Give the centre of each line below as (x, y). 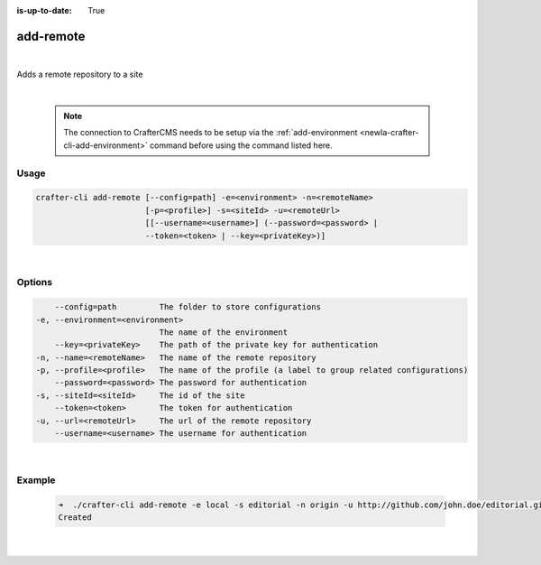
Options (35, 282)
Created (75, 517)
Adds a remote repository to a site (80, 74)
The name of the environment (224, 332)
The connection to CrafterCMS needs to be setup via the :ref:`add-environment (211, 133)
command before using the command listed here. (241, 145)
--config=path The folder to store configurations (188, 307)
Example (36, 480)
